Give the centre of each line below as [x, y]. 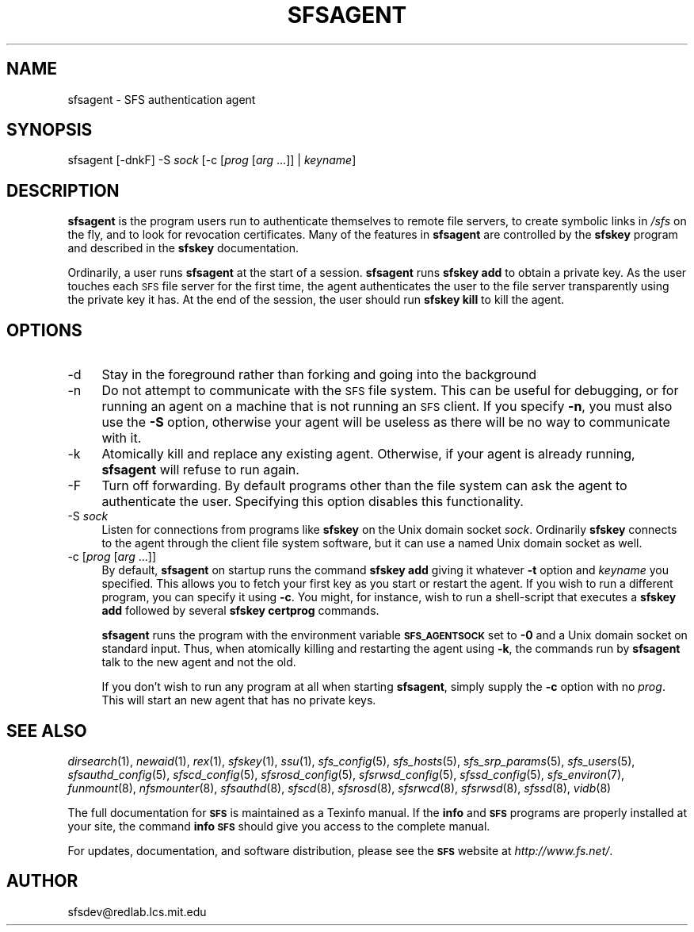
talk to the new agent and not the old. [199, 662]
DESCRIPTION [63, 190]
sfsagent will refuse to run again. [200, 470]
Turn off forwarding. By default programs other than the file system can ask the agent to [364, 486]
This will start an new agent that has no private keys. [239, 700]
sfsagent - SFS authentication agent [162, 99]
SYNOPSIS [50, 130]
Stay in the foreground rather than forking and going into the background [319, 375]
